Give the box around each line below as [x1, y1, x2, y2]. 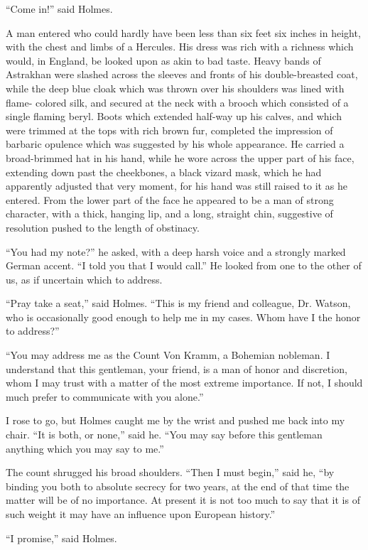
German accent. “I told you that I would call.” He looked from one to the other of [6, 258, 362, 273]
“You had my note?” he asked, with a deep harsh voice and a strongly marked [6, 244, 346, 259]
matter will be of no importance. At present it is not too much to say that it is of [6, 492, 360, 507]
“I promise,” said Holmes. [6, 530, 117, 545]
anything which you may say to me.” [6, 441, 164, 455]
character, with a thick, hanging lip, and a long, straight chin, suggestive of [6, 206, 333, 221]
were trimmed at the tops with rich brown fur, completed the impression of [6, 122, 333, 137]
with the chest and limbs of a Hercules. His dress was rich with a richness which [6, 39, 354, 54]
